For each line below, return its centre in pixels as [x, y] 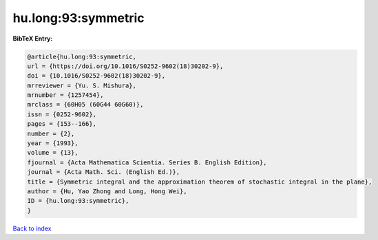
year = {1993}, [53, 143]
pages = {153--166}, [62, 124]
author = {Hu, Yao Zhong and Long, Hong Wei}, [107, 192]
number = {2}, [51, 133]
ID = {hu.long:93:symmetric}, [78, 201]
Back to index [32, 228]
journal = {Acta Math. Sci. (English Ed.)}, [104, 172]
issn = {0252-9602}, [62, 114]
